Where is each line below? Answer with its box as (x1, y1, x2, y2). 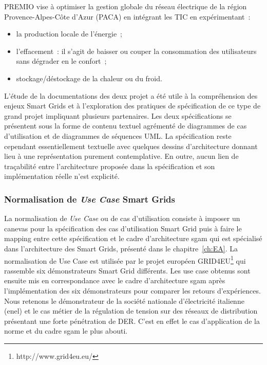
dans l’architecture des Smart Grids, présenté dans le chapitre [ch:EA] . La (4, 243, 238, 253)
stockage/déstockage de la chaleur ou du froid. (16, 72, 162, 83)
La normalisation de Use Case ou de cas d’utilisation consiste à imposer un (4, 213, 240, 224)
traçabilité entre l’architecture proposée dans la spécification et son (4, 160, 215, 171)
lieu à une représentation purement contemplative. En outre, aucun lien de (4, 151, 239, 161)
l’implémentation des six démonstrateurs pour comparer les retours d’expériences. (4, 285, 261, 296)
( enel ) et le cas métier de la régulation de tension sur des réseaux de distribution (4, 305, 258, 316)
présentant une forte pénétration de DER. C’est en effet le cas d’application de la (4, 315, 260, 326)
